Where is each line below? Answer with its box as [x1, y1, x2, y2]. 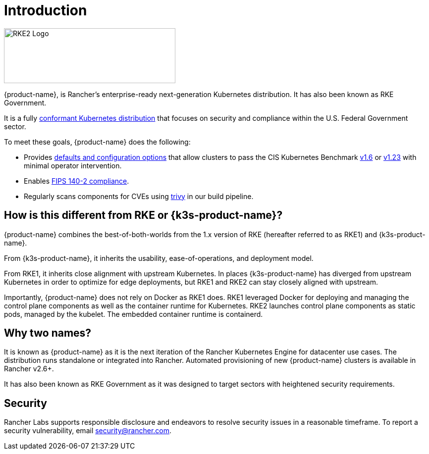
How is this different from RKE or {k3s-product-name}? [4, 209, 283, 222]
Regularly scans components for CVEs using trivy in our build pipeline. [24, 192, 254, 201]
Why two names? [4, 327, 92, 340]
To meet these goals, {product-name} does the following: [4, 137, 191, 146]
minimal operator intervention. [24, 161, 122, 170]
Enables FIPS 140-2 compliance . [24, 176, 129, 185]
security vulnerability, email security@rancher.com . [4, 426, 172, 435]
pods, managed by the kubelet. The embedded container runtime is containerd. [4, 309, 263, 318]
